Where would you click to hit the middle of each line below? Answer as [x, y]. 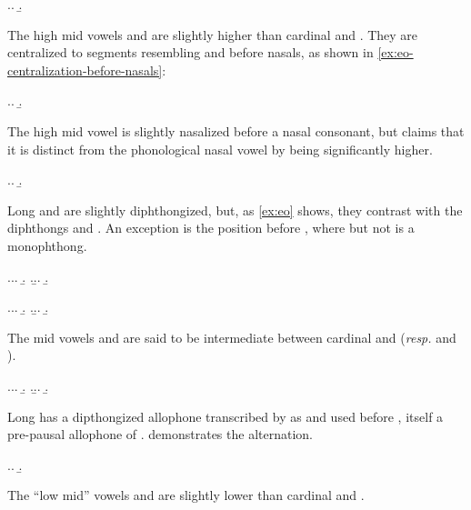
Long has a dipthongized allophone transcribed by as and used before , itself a [225, 416]
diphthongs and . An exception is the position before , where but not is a [211, 228]
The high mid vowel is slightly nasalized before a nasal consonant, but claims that [236, 130]
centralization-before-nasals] [85, 70]
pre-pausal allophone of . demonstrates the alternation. [160, 434]
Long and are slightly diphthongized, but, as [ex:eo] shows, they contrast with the [235, 210]
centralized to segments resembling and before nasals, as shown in [190, 52]
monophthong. [47, 245]
